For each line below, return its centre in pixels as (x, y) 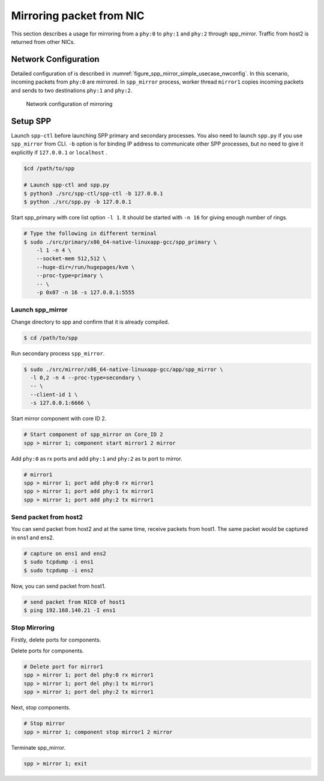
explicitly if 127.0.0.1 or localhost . (59, 152)
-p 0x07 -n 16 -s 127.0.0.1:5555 (85, 292)
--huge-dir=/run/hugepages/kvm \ (85, 267)
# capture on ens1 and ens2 (65, 553)
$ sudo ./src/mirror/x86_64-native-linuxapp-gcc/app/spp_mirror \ (123, 369)
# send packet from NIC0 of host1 (74, 602)
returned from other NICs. (43, 41)
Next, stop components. (41, 708)
